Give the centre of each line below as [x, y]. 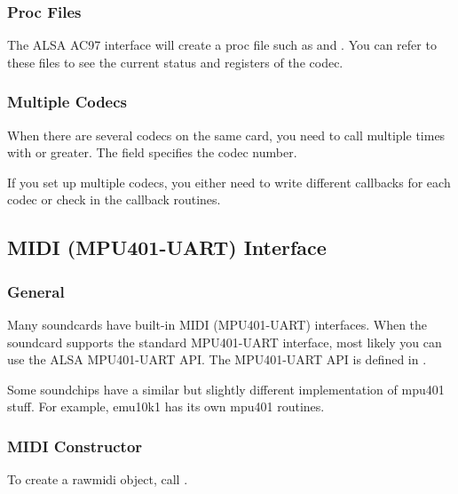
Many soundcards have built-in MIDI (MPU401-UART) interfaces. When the [217, 324]
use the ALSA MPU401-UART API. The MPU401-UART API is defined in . [217, 359]
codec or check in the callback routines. [114, 199]
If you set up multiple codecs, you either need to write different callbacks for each [229, 182]
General [36, 291]
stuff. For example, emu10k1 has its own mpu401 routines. [166, 406]
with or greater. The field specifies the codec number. [152, 152]
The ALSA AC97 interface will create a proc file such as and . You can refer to [222, 45]
